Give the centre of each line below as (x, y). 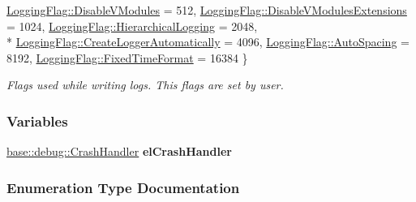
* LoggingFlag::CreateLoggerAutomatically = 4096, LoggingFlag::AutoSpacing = (208, 42)
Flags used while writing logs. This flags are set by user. (145, 85)
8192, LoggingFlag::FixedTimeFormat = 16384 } (127, 57)
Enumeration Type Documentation (123, 187)
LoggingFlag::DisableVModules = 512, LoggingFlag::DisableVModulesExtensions (207, 10)
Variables (37, 120)
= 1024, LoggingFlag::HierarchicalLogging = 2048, (132, 26)
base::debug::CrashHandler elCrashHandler (119, 151)
